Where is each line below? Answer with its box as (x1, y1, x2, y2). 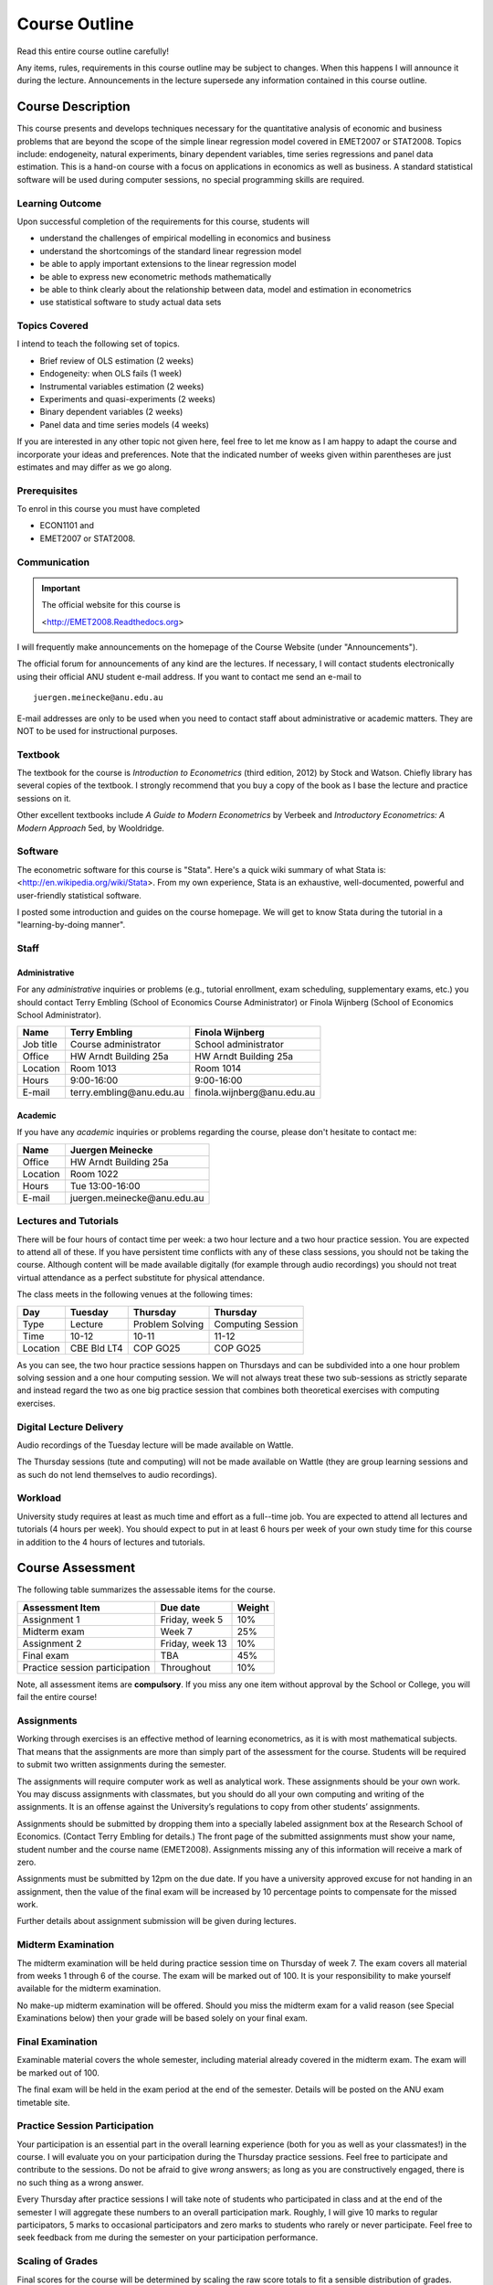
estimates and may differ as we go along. (16, 462, 173, 473)
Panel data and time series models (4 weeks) (39, 419, 210, 430)
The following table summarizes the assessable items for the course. (16, 1584, 276, 1595)
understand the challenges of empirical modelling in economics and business (39, 233, 331, 244)
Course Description (16, 99, 131, 114)
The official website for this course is (41, 600, 182, 611)
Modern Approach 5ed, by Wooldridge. (16, 823, 164, 834)
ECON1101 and (39, 520, 95, 531)
